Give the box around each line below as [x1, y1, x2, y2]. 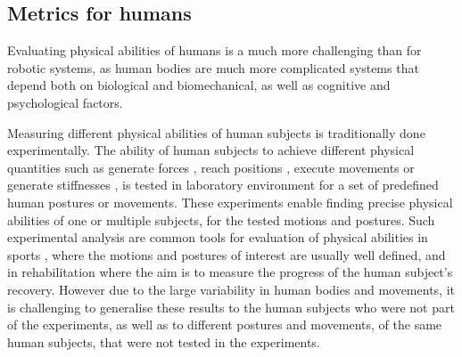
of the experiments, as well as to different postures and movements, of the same [7, 315, 442, 334]
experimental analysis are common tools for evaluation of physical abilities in [7, 228, 428, 247]
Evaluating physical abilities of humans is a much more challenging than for [7, 41, 422, 60]
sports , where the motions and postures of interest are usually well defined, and [7, 245, 446, 264]
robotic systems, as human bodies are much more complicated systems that [7, 58, 419, 77]
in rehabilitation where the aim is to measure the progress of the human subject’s [7, 263, 453, 281]
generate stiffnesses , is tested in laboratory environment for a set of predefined [7, 175, 439, 194]
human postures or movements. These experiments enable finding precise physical [7, 192, 453, 211]
